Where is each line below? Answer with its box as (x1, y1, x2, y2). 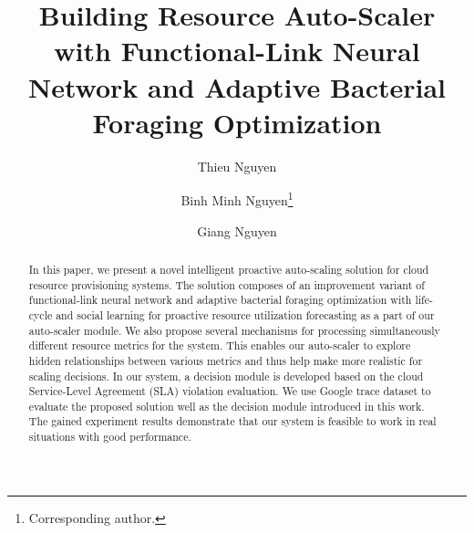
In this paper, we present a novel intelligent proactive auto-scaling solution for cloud (28, 261, 429, 277)
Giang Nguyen (197, 221, 277, 240)
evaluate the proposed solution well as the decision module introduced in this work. (28, 398, 425, 413)
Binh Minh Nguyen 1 (180, 188, 294, 209)
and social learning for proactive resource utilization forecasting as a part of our (56, 307, 435, 322)
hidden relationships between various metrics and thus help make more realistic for (28, 352, 423, 368)
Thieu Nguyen (197, 156, 277, 175)
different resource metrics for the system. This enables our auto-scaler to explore (28, 338, 411, 353)
